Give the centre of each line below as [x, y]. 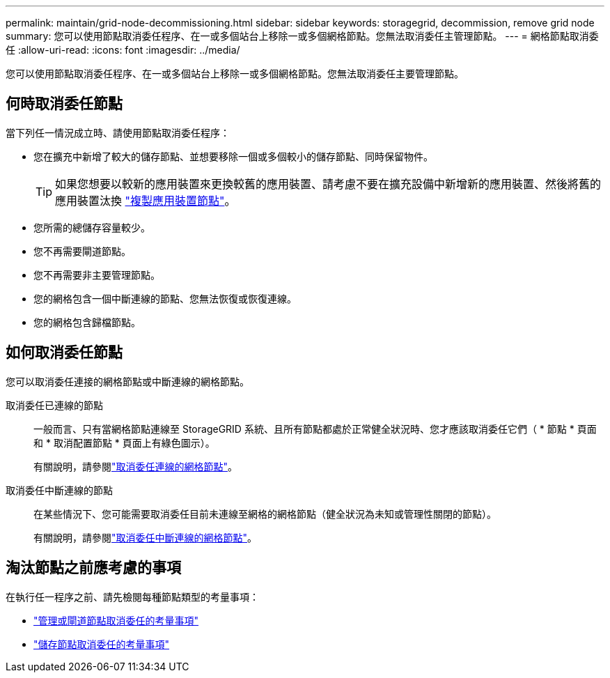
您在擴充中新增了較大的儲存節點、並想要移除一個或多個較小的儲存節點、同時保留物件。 [233, 156]
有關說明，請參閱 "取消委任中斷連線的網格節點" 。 [146, 537]
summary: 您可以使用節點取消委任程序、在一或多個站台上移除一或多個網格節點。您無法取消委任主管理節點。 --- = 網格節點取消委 [302, 36]
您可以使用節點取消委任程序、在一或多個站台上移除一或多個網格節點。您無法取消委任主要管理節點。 [235, 74]
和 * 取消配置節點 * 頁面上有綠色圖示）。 [124, 442]
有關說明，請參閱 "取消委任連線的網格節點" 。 [136, 466]
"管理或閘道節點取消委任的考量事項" [116, 620]
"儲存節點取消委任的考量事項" [102, 644]
